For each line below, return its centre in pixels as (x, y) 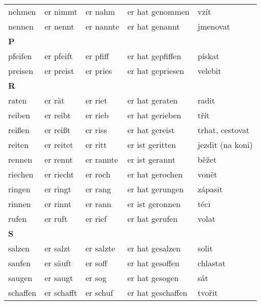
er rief (96, 219)
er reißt (57, 130)
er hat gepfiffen (154, 56)
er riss (96, 130)
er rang (98, 189)
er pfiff (97, 56)
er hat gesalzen (154, 248)
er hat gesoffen (153, 263)
